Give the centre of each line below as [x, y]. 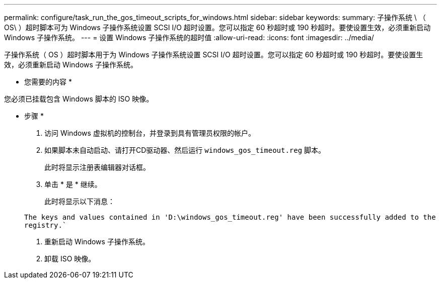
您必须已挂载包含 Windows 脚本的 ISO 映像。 [79, 99]
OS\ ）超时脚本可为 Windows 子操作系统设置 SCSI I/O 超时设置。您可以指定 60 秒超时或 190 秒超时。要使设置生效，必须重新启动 [217, 27]
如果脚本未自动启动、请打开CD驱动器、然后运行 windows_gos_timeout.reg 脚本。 [185, 150]
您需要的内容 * [48, 82]
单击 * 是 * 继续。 [73, 184]
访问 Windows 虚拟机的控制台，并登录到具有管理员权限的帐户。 [150, 133]
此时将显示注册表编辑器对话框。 [97, 167]
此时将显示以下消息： [80, 201]
